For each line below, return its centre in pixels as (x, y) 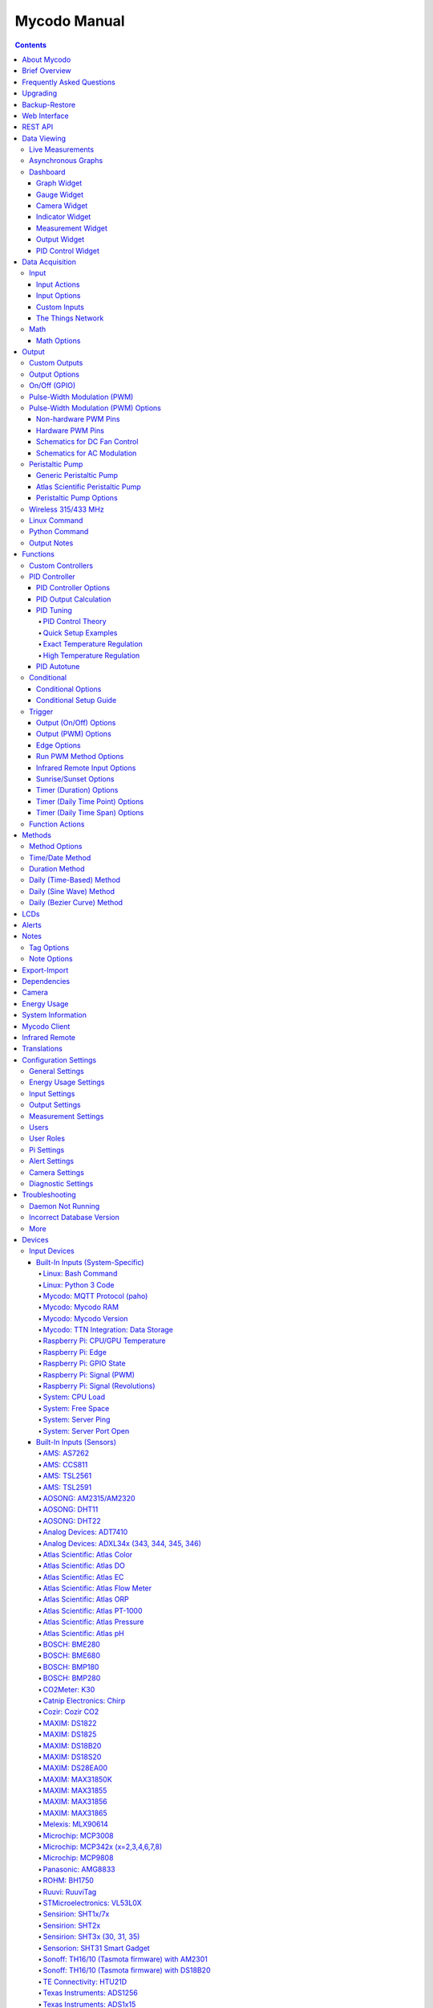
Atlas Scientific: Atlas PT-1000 (93, 1610)
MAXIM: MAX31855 (75, 1790)
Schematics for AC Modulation (87, 453)
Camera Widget (62, 206)
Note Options (51, 959)
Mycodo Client (46, 1026)
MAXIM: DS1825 (70, 1734)
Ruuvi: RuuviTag (70, 1892)
